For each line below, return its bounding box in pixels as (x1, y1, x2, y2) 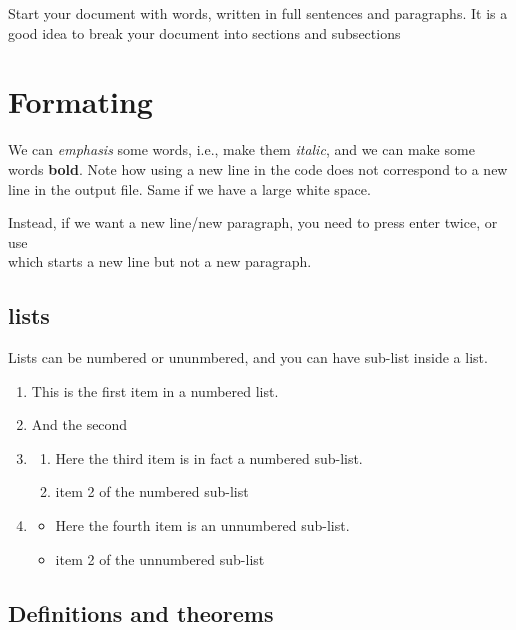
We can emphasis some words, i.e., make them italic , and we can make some (8, 139, 475, 160)
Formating (8, 81, 153, 122)
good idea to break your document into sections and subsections (8, 22, 401, 43)
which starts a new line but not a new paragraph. (8, 251, 312, 272)
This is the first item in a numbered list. (31, 380, 279, 401)
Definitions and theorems (8, 597, 274, 628)
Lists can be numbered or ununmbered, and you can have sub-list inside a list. (8, 347, 488, 368)
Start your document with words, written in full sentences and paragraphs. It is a (8, 3, 508, 23)
